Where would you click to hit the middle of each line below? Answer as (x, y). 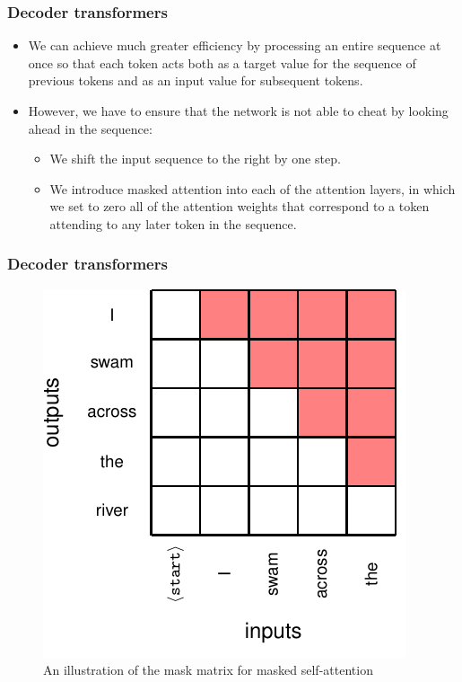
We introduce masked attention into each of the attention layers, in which (253, 188)
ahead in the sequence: (90, 128)
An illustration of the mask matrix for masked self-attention (208, 670)
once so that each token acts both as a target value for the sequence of (222, 62)
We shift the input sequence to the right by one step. (195, 159)
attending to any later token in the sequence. (173, 223)
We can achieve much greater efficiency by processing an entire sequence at (235, 45)
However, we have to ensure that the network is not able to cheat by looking (238, 111)
